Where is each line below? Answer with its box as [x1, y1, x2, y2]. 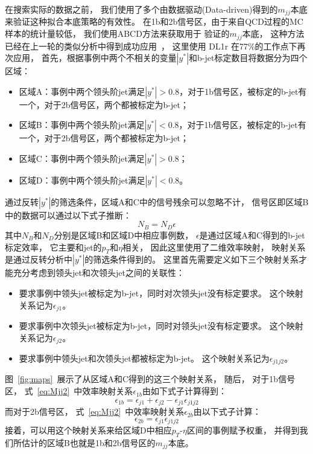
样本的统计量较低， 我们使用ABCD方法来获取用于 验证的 [5, 27, 230, 40]
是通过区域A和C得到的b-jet [199, 228, 305, 241]
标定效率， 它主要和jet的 [5, 240, 102, 253]
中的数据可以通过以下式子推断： [5, 208, 131, 221]
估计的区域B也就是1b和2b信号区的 [21, 436, 156, 449]
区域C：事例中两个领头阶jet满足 [19, 152, 145, 164]
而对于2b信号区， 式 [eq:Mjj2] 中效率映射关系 [5, 405, 185, 418]
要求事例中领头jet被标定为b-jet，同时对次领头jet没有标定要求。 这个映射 [19, 286, 303, 299]
